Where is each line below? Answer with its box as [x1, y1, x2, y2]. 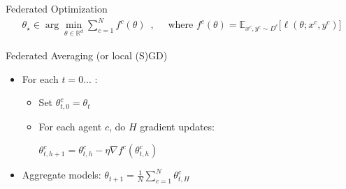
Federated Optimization [6, 1, 108, 15]
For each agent [38, 119, 102, 133]
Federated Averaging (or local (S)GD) [6, 47, 168, 62]
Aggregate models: [22, 167, 101, 182]
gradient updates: [140, 119, 215, 133]
